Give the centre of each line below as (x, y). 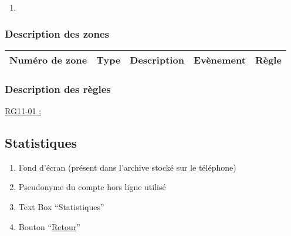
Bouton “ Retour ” (49, 226)
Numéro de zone (48, 59)
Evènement (219, 59)
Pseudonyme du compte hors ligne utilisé (92, 187)
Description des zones (57, 33)
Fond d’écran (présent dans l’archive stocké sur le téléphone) (127, 167)
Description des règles (58, 89)
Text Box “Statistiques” (61, 207)
